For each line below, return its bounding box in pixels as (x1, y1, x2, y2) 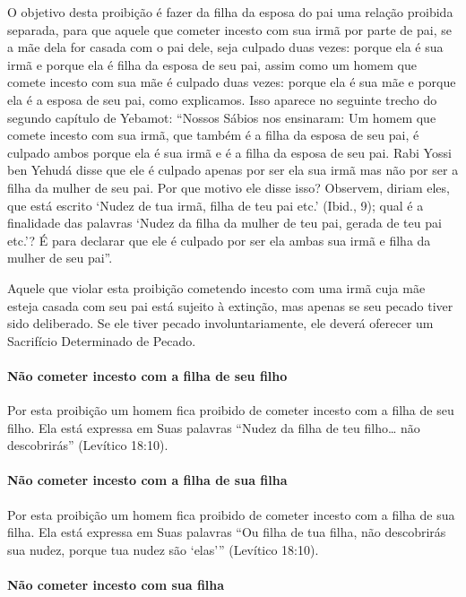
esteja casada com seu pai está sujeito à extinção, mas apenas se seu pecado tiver (7, 296, 453, 315)
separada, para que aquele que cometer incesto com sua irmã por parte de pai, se (7, 20, 452, 39)
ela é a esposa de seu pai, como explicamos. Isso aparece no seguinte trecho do (7, 90, 437, 108)
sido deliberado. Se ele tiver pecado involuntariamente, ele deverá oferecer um (7, 314, 434, 333)
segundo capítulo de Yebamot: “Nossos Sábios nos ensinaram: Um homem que (7, 108, 436, 126)
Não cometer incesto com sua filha (7, 575, 225, 594)
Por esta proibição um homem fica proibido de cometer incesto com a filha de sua (7, 505, 455, 523)
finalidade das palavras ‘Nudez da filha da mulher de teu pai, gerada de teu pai (7, 213, 442, 232)
